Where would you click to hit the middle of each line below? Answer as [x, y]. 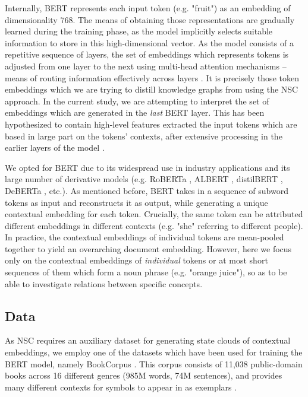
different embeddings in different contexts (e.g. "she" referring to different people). [154, 225]
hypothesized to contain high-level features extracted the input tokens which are [151, 124]
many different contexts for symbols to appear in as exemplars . [121, 387]
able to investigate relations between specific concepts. [104, 283]
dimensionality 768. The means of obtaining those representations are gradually [150, 19]
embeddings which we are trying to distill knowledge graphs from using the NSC [152, 89]
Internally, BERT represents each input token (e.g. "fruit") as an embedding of [148, 8]
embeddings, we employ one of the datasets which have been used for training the [154, 352]
